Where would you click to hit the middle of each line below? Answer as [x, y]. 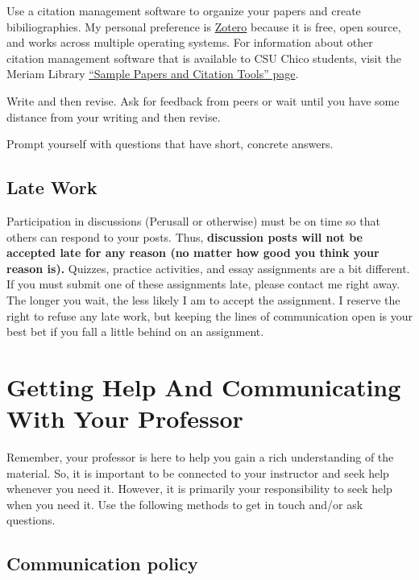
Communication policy [102, 563]
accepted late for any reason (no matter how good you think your [193, 253]
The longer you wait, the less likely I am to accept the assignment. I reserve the [203, 299]
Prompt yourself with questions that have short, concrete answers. [170, 144]
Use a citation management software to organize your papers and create [184, 10]
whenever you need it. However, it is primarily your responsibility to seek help [199, 489]
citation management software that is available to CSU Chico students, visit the [204, 58]
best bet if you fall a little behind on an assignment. [135, 331]
